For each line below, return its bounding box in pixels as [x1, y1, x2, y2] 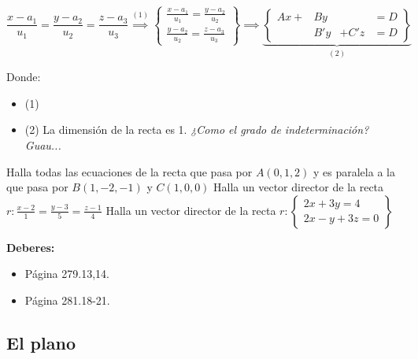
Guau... [24, 136, 61, 153]
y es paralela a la [313, 163, 395, 179]
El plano [6, 330, 76, 354]
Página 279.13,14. [24, 265, 109, 282]
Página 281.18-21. [24, 291, 110, 308]
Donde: [6, 68, 41, 85]
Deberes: [6, 239, 55, 255]
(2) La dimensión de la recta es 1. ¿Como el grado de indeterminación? [24, 121, 369, 138]
